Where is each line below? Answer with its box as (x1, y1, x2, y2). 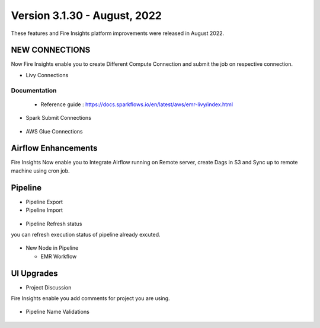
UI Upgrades (11, 268, 59, 278)
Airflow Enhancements (11, 143, 98, 154)
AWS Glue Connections (25, 128, 83, 135)
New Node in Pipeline (25, 244, 79, 251)
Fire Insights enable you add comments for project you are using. (11, 295, 170, 302)
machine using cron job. (11, 167, 71, 174)
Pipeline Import (25, 206, 63, 214)
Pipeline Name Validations (25, 308, 90, 316)
